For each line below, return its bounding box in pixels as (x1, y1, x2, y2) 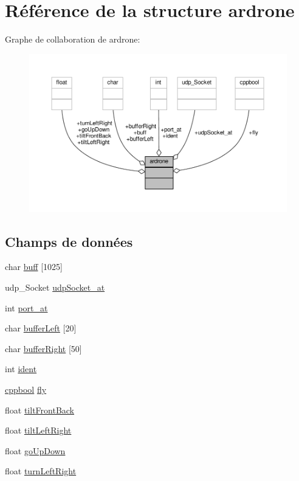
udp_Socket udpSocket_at (5, 281, 105, 294)
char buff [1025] (5, 260, 63, 273)
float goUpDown (5, 444, 66, 457)
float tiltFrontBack (5, 403, 75, 416)
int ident (5, 362, 37, 375)
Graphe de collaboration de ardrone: (5, 33, 140, 46)
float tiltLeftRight (5, 424, 72, 437)
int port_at (5, 301, 48, 314)
